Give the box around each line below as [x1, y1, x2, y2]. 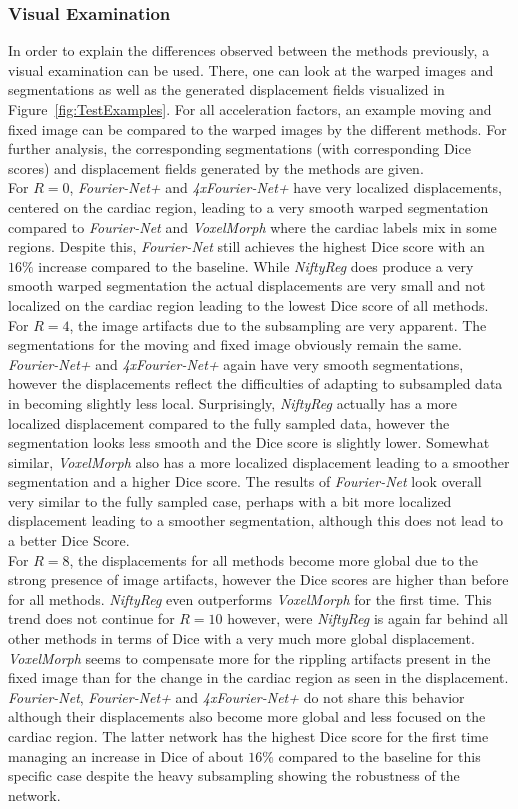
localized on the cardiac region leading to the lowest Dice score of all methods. [8, 294, 489, 315]
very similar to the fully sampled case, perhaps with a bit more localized [8, 490, 452, 511]
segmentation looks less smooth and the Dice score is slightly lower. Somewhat [8, 432, 490, 453]
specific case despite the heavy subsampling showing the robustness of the [8, 765, 460, 786]
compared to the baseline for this [278, 745, 481, 766]
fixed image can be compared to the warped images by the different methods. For [8, 118, 507, 139]
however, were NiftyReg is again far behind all [227, 608, 508, 629]
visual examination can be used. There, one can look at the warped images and [8, 59, 494, 80]
